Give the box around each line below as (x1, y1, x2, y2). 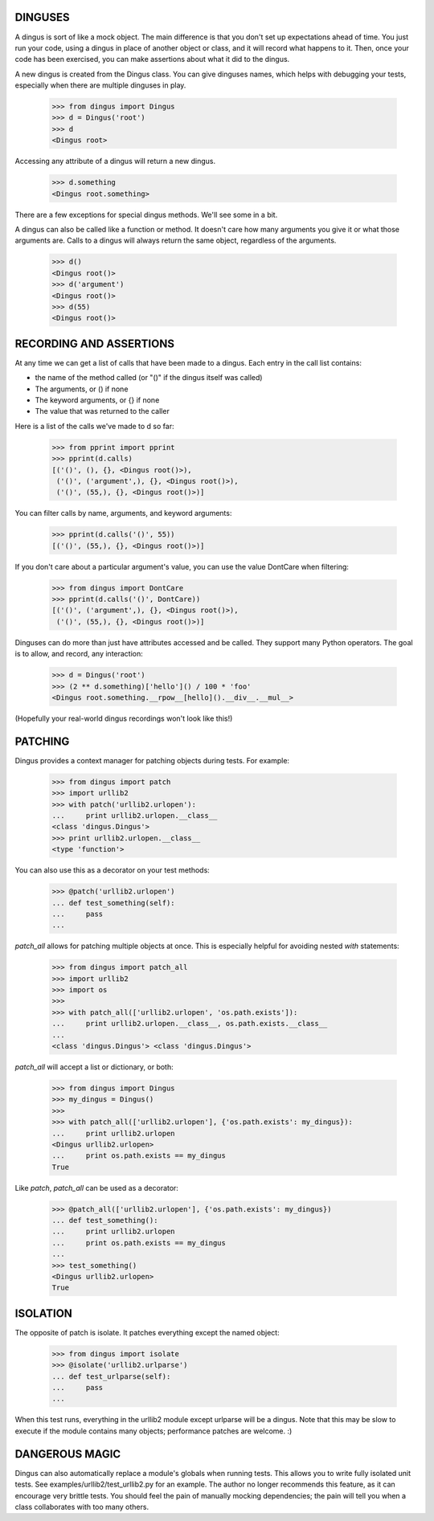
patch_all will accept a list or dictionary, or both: (14, 1061, 174, 1072)
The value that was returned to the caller (35, 407, 170, 416)
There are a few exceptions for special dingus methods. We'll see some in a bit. (14, 210, 278, 219)
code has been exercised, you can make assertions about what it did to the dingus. (14, 55, 290, 64)
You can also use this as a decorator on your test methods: (14, 865, 211, 875)
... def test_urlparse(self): (51, 1372, 171, 1381)
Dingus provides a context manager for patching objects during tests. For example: (14, 755, 289, 765)
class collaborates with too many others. (14, 1502, 149, 1511)
